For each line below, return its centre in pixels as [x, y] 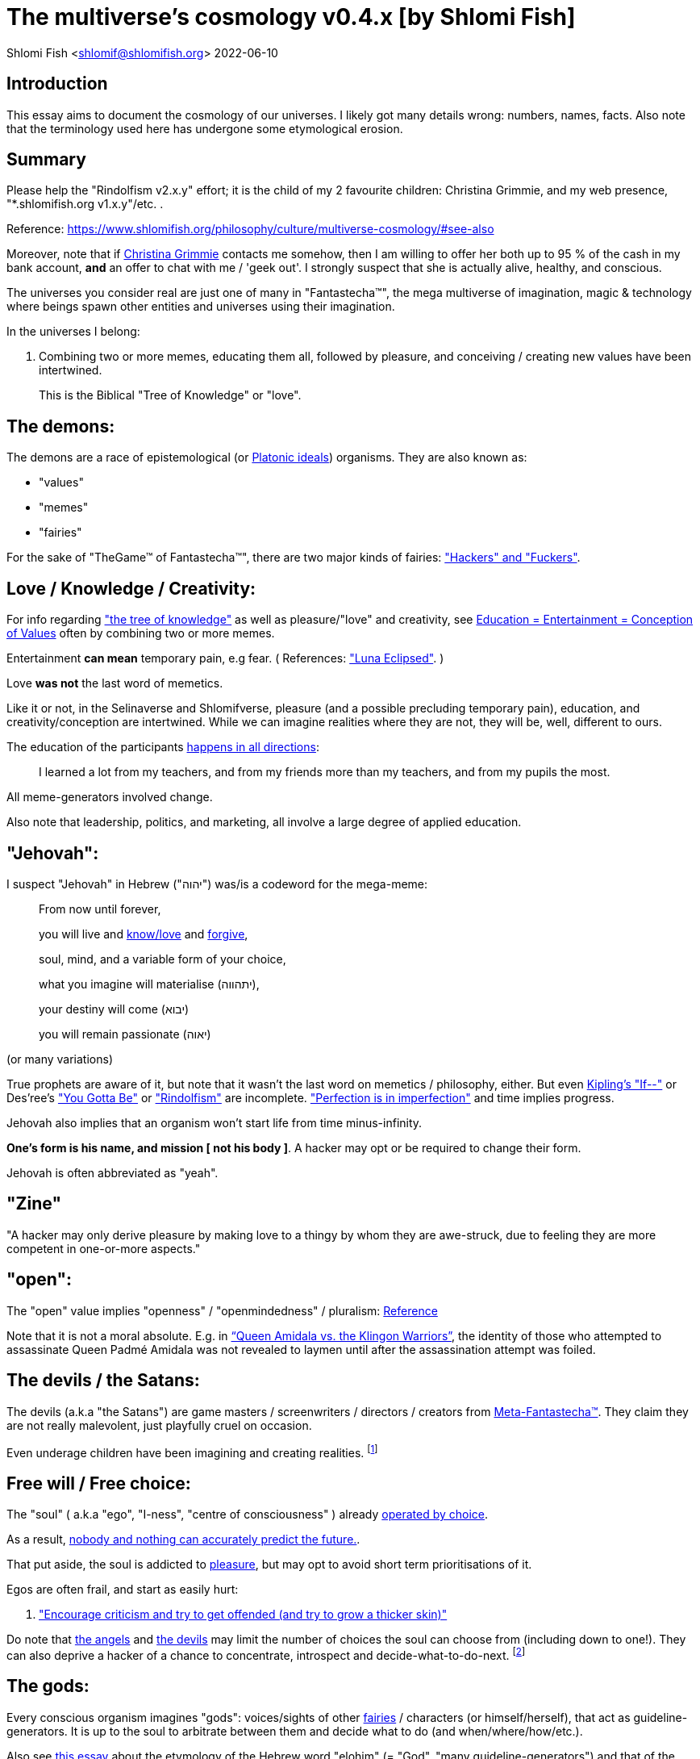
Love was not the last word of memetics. [115, 683]
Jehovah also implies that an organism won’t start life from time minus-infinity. [215, 1122]
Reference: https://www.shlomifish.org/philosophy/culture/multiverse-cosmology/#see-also [250, 229]
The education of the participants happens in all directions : [163, 747]
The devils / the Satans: [103, 1381]
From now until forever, [100, 909]
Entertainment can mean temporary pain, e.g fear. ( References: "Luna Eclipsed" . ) [225, 658]
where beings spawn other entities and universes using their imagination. [201, 307]
